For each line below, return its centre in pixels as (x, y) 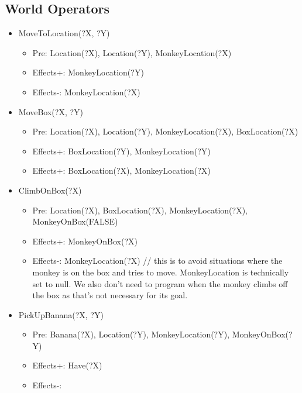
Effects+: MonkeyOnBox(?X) (85, 241)
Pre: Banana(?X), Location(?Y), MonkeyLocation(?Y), (131, 334)
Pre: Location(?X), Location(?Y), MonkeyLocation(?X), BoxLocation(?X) (165, 131)
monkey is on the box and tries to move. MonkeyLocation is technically (161, 272)
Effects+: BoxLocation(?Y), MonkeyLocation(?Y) (121, 151)
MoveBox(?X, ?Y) (51, 111)
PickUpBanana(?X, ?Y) (61, 314)
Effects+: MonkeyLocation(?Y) (88, 72)
